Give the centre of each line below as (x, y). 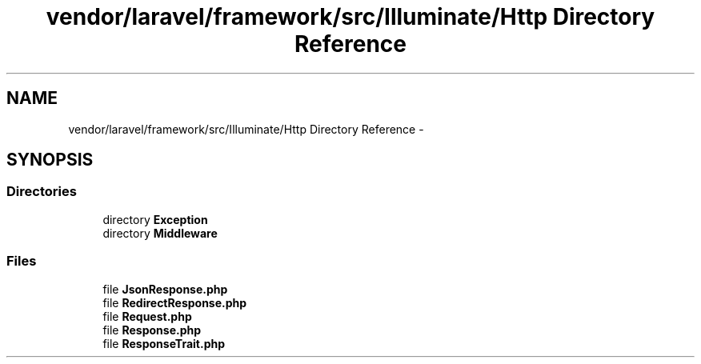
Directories (42, 192)
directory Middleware (160, 233)
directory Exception (155, 219)
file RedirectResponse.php (175, 302)
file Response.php (152, 330)
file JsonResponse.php (165, 289)
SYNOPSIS (50, 160)
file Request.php (147, 316)
